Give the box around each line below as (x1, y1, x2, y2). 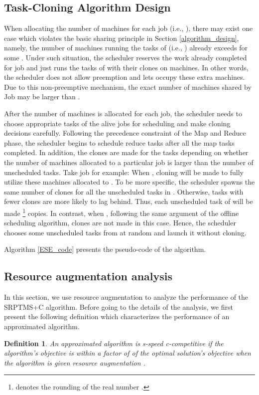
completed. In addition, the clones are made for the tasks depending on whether (4, 147, 249, 158)
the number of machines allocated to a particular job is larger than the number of (4, 157, 254, 167)
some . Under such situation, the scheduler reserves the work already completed (4, 52, 247, 62)
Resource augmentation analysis (4, 268, 173, 284)
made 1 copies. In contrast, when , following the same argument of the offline (4, 206, 239, 218)
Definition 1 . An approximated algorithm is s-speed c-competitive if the (4, 338, 224, 348)
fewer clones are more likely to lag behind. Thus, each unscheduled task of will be (4, 196, 253, 206)
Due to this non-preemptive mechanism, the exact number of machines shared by (4, 81, 252, 92)
